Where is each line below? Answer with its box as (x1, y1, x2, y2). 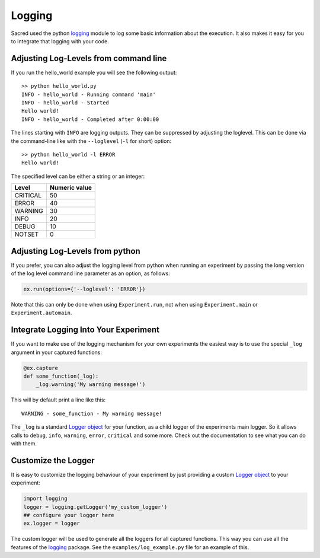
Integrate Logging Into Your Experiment (11, 325, 160, 335)
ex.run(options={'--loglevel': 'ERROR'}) (23, 286, 146, 293)
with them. (11, 440, 37, 447)
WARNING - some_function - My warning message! (21, 410, 162, 417)
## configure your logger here (23, 512, 115, 519)
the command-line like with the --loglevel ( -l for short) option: (11, 137, 172, 145)
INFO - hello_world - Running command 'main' (21, 91, 156, 98)
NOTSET (14, 230, 39, 238)
